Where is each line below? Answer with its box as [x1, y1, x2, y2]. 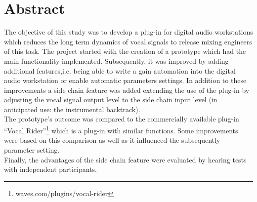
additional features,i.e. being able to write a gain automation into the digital [4, 65, 236, 76]
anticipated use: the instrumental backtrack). [4, 104, 140, 114]
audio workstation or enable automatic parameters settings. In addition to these [4, 75, 247, 85]
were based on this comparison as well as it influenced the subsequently [4, 135, 220, 145]
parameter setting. [4, 144, 60, 155]
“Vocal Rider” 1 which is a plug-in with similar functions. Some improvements [4, 124, 238, 135]
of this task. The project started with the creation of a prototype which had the [4, 46, 246, 56]
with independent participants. [4, 164, 97, 174]
